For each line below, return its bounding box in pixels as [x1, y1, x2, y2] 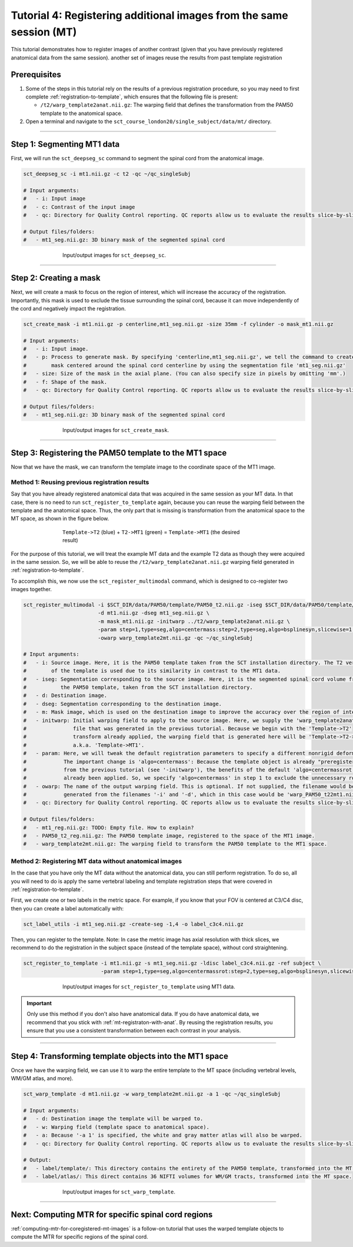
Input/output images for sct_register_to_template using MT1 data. [62, 983, 235, 990]
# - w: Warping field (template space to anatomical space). [23, 1123, 210, 1130]
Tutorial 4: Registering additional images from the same [11, 9, 288, 22]
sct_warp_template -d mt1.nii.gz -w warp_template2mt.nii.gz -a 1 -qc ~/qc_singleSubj [23, 1091, 281, 1097]
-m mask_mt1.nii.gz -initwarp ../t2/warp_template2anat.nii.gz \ [97, 618, 291, 625]
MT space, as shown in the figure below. [11, 515, 109, 522]
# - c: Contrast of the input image [23, 203, 135, 210]
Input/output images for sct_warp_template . [62, 1188, 176, 1196]
